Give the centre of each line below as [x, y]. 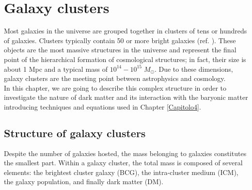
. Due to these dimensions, [194, 69]
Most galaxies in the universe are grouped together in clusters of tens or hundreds [126, 31]
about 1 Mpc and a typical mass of [56, 69]
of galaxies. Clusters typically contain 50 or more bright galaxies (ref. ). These [120, 40]
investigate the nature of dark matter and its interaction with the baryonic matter [126, 97]
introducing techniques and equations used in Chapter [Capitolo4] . [102, 106]
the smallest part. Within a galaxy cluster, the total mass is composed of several [123, 163]
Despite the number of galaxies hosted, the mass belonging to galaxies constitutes [125, 153]
